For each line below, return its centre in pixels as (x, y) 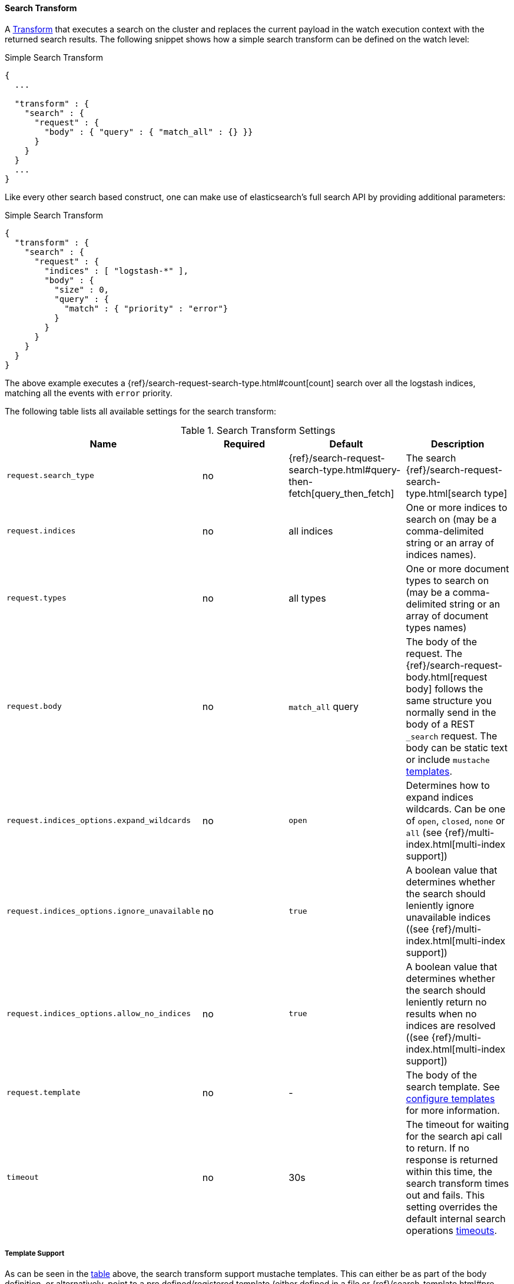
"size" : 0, (82, 289)
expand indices (440, 797)
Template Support (35, 1253)
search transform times (457, 1183)
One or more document (457, 568)
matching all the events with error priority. (89, 393)
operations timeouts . (452, 1230)
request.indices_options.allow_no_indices (99, 1014)
